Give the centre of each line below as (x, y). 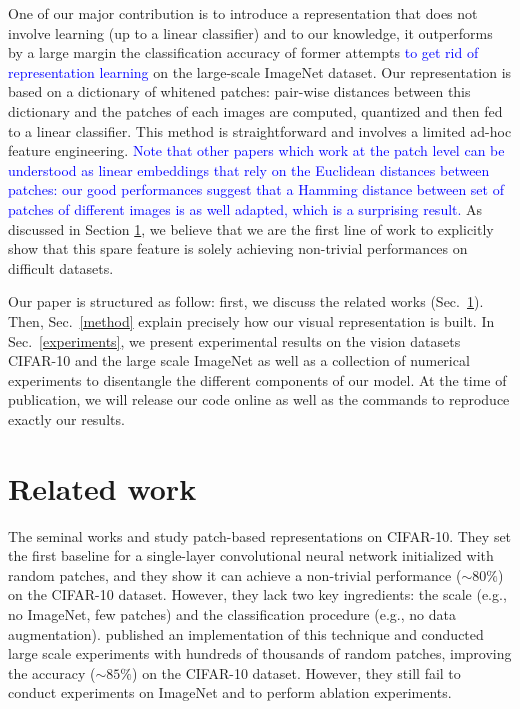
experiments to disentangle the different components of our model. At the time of (257, 379)
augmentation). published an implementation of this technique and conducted (246, 633)
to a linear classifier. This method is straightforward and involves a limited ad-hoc (260, 130)
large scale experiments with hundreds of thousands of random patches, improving (260, 653)
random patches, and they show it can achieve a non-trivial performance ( (235, 574)
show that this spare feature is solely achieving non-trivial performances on (238, 248)
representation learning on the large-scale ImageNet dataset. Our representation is (260, 71)
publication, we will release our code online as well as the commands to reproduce (259, 399)
